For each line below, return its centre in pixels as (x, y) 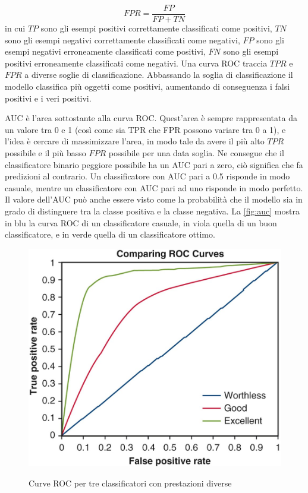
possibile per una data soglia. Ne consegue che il (196, 153)
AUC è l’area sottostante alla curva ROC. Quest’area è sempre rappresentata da (151, 118)
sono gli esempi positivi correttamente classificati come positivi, (156, 28)
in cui (15, 28)
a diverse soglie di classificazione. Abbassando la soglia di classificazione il (159, 75)
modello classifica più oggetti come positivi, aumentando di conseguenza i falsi (147, 86)
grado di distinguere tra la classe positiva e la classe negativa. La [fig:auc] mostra (152, 211)
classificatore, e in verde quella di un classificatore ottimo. (110, 234)
